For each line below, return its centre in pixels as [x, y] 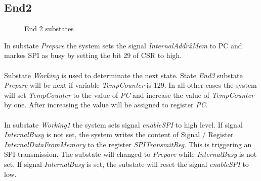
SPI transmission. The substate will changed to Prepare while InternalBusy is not [130, 154]
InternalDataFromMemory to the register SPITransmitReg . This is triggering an [128, 144]
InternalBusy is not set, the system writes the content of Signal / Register [119, 134]
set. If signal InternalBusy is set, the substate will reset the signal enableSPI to [126, 164]
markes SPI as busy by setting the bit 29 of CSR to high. [93, 55]
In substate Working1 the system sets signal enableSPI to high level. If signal [123, 124]
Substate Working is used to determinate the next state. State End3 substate [123, 75]
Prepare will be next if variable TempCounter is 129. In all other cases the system [130, 85]
